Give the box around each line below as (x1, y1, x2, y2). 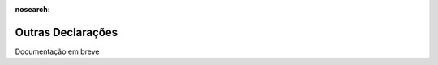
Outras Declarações (15, 25, 118, 39)
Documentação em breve (15, 47, 100, 56)
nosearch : (15, 5, 50, 14)
